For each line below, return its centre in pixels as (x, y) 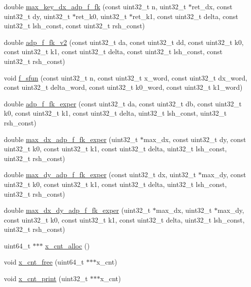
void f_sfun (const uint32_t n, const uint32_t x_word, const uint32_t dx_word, (126, 77)
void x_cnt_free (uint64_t (44, 262)
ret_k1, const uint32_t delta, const (185, 16)
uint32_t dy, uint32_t (37, 16)
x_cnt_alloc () (67, 245)
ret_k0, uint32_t (101, 16)
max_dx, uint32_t (184, 210)
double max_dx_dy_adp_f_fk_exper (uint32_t (77, 210)
